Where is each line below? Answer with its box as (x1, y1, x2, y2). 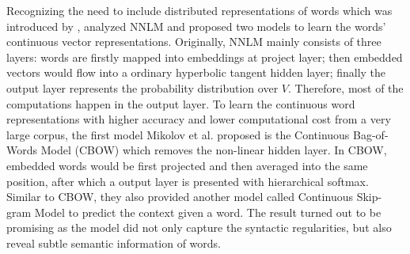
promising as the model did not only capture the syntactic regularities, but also (6, 219, 392, 236)
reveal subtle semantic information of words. (6, 234, 222, 251)
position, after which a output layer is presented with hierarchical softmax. (6, 172, 369, 189)
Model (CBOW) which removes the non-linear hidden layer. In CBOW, (40, 142, 387, 158)
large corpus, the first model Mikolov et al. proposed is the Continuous (6, 126, 350, 142)
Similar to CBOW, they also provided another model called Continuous (6, 188, 353, 205)
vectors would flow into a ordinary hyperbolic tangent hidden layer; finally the (6, 64, 386, 81)
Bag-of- (353, 126, 389, 142)
